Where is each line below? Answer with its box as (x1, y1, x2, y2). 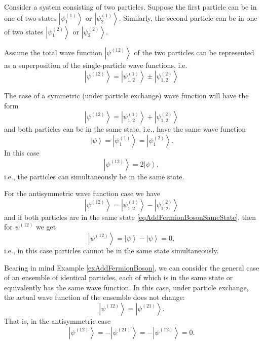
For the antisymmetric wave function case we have (4, 188, 160, 199)
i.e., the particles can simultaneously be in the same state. (4, 171, 184, 181)
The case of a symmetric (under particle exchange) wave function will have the (4, 90, 249, 101)
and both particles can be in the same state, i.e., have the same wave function (4, 124, 246, 134)
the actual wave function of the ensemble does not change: (4, 292, 185, 302)
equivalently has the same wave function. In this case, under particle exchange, (4, 282, 249, 292)
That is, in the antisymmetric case (4, 315, 111, 326)
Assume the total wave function (4, 47, 102, 57)
